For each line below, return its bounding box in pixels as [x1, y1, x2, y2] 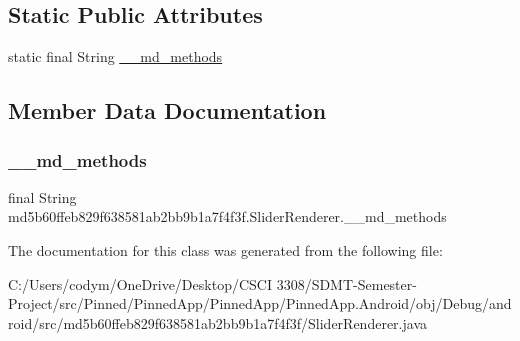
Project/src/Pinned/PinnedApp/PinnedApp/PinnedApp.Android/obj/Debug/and [8, 293, 512, 314]
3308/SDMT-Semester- [276, 273, 417, 294]
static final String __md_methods [8, 46, 223, 67]
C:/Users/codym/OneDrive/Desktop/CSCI [8, 273, 272, 294]
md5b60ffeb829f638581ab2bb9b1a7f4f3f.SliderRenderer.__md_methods [8, 206, 447, 227]
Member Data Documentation [8, 95, 327, 126]
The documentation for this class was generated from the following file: [8, 239, 443, 260]
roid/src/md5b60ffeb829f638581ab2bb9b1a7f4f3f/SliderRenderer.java [8, 312, 427, 333]
